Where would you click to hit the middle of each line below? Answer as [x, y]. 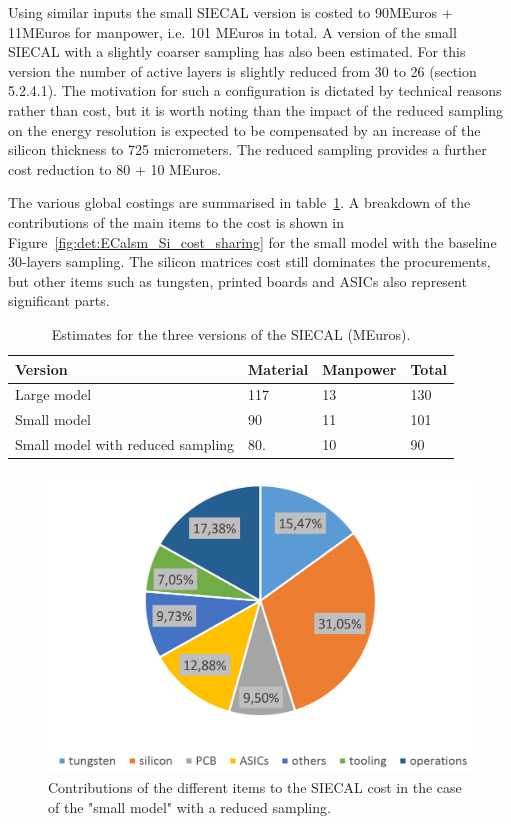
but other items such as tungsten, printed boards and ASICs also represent [237, 280]
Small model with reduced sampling [125, 444]
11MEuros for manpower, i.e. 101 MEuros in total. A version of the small [232, 31]
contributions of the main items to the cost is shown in [176, 221]
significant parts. [59, 300]
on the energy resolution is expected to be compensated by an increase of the [244, 129]
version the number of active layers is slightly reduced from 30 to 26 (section [242, 70]
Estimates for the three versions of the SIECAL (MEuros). [231, 333]
